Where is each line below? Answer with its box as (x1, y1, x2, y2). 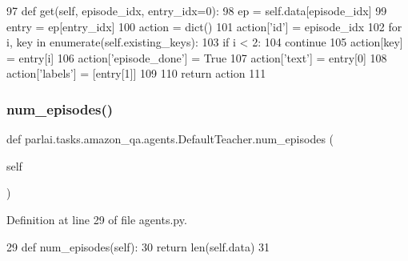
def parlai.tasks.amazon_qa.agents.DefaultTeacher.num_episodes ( (6, 130, 334, 147)
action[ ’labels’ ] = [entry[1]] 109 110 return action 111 (6, 65, 266, 82)
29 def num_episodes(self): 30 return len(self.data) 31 (6, 238, 270, 255)
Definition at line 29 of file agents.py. (6, 211, 187, 227)
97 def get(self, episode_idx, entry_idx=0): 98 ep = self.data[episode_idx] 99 (6, 2, 387, 18)
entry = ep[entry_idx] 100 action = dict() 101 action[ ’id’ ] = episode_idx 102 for (6, 18, 402, 34)
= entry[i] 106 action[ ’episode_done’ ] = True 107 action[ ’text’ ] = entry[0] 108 (6, 49, 387, 66)
